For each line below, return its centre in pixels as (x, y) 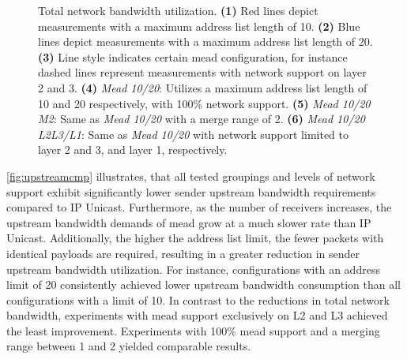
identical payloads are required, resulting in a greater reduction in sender (183, 253)
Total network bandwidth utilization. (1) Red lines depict (178, 10)
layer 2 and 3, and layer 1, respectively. (133, 150)
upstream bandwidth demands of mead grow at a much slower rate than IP (189, 222)
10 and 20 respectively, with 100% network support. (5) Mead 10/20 (204, 103)
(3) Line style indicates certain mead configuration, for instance (193, 56)
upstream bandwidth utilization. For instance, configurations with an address (193, 269)
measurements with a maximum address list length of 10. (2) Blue (199, 26)
